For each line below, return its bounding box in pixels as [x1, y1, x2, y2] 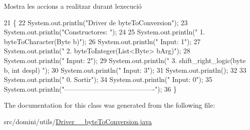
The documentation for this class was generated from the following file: [4, 100, 215, 110]
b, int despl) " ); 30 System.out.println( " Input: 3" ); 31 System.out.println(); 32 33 [4, 65, 247, 75]
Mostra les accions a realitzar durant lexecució [4, 1, 142, 11]
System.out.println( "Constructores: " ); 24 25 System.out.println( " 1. [4, 27, 205, 37]
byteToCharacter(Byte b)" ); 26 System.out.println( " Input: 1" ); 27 [4, 36, 201, 46]
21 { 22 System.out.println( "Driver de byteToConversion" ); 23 [4, 17, 188, 27]
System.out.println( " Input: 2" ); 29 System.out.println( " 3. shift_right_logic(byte [4, 55, 246, 65]
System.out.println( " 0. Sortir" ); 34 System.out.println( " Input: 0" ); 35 [4, 74, 213, 84]
